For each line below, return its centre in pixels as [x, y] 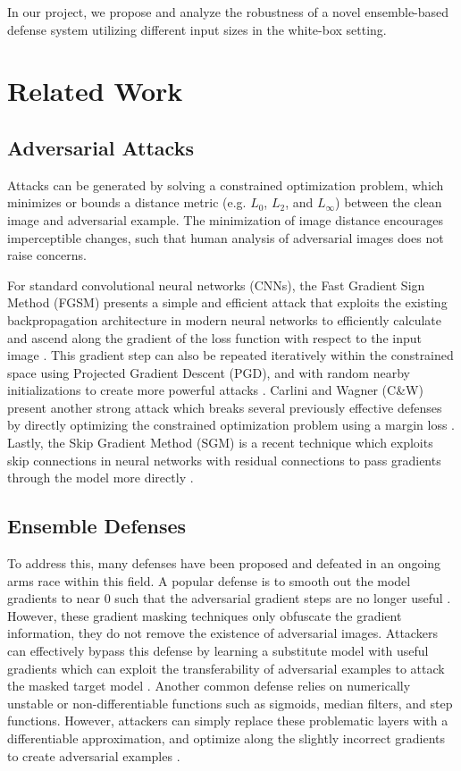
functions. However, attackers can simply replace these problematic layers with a [228, 721]
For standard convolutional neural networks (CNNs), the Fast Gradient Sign [216, 285]
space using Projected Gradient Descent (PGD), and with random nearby [209, 372]
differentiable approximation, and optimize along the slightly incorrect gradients [226, 738]
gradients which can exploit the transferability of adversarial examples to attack [226, 668]
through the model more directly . [101, 478]
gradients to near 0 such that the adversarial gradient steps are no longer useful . [229, 598]
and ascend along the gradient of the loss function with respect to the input [214, 337]
